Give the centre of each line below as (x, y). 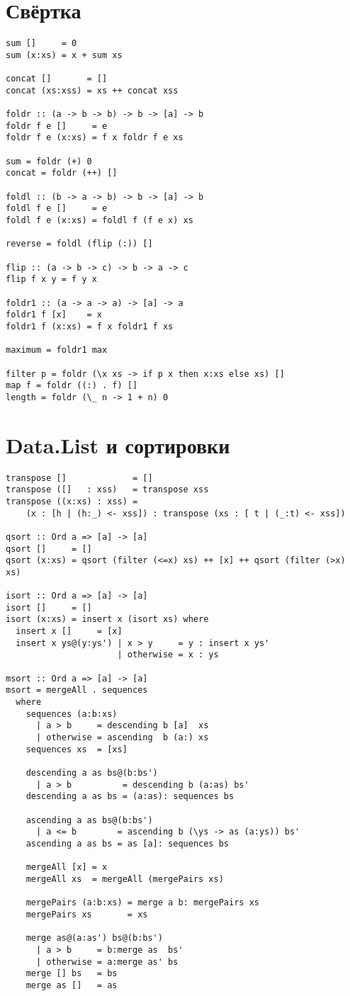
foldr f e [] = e (57, 126)
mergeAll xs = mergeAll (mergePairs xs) (125, 879)
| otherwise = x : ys (168, 655)
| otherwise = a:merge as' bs (107, 962)
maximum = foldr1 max (57, 350)
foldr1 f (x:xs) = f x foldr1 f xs (90, 326)
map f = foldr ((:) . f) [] (72, 386)
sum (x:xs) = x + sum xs (64, 55)
